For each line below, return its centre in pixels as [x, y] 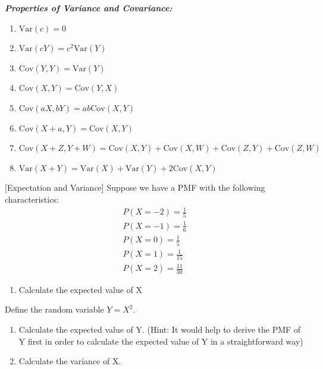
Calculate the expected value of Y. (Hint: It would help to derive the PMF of [160, 329]
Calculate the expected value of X [81, 289]
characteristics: [32, 199]
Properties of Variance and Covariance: [89, 8]
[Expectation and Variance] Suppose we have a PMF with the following [135, 187]
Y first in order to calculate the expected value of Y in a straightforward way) [161, 341]
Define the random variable [54, 309]
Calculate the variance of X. [70, 361]
